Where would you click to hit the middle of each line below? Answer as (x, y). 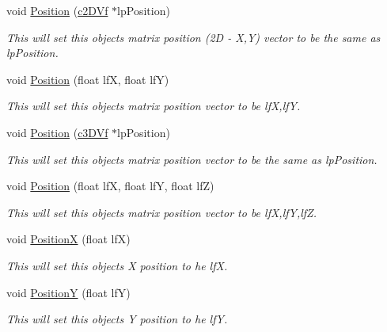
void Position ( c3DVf (57, 132)
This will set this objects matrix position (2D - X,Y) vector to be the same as (193, 37)
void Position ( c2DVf (57, 10)
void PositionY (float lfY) (68, 292)
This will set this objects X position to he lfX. (117, 265)
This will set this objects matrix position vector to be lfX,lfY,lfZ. (161, 212)
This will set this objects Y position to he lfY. (117, 319)
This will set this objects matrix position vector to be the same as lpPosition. (192, 159)
